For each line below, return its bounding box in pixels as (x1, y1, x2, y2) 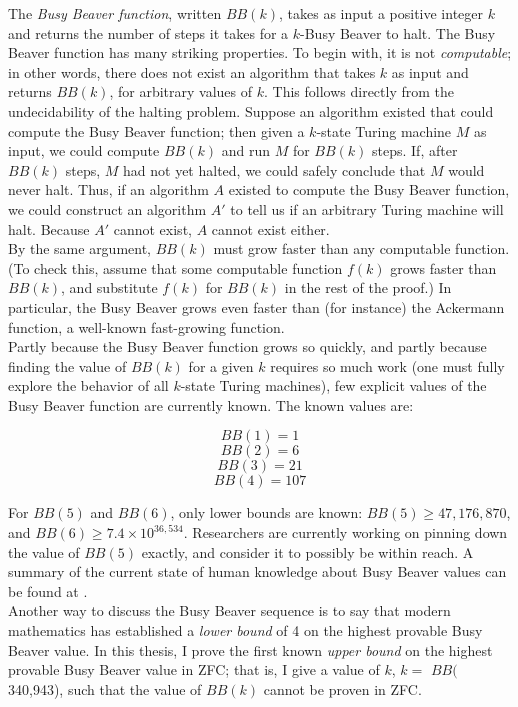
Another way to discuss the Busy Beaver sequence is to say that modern (8, 600, 451, 621)
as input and (391, 61, 469, 82)
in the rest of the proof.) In (284, 277, 452, 298)
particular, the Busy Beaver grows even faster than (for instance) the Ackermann (8, 296, 505, 317)
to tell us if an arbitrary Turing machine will (230, 198, 504, 219)
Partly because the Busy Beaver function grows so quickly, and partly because (8, 336, 487, 357)
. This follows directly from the (264, 81, 455, 102)
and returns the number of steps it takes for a (8, 22, 289, 43)
